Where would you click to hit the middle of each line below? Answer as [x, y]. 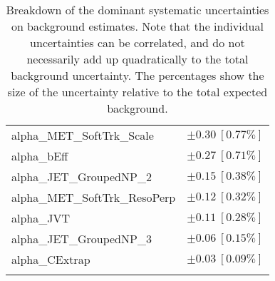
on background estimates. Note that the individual [137, 26]
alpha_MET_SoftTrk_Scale [83, 135]
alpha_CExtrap [51, 259]
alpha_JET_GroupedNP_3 [82, 239]
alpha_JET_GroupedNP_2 [82, 177]
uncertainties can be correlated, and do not [137, 42]
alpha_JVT [41, 218]
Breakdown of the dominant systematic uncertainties [137, 10]
